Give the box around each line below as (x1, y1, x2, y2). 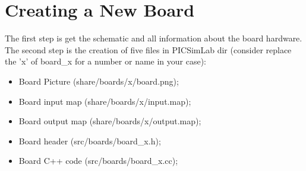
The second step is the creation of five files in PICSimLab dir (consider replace (5, 43, 292, 56)
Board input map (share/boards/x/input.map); (18, 95, 191, 107)
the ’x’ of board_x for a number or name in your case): (5, 55, 207, 67)
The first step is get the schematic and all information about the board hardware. (5, 32, 302, 44)
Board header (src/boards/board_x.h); (18, 134, 161, 147)
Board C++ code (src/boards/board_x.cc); (18, 154, 178, 167)
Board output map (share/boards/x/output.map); (18, 115, 201, 127)
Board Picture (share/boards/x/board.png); (18, 75, 179, 87)
